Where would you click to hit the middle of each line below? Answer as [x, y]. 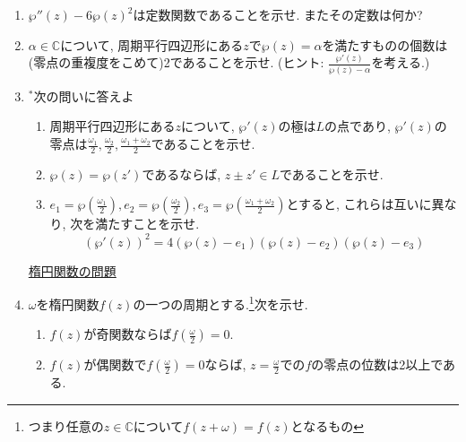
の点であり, [358, 126]
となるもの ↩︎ [327, 426]
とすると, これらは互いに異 [365, 204]
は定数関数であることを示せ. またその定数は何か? [278, 14]
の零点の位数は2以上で [377, 364]
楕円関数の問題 [72, 270]
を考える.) [401, 62]
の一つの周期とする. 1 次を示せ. [220, 303]
